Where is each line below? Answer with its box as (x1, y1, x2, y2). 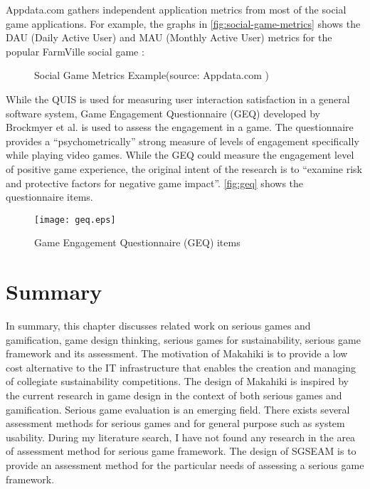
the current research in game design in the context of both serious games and (6, 388, 342, 403)
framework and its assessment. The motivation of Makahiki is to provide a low (6, 346, 348, 361)
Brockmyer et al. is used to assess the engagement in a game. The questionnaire (6, 120, 354, 135)
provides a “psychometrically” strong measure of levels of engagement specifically (6, 133, 359, 148)
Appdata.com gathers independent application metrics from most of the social (6, 2, 347, 16)
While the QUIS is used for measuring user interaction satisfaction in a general (6, 91, 350, 106)
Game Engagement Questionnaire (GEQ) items (34, 235, 240, 250)
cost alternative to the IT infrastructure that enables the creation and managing (6, 359, 356, 374)
